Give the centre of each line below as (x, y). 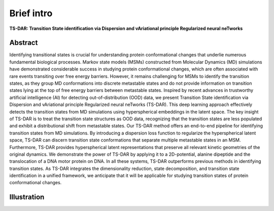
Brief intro (31, 13)
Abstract (24, 43)
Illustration (27, 197)
